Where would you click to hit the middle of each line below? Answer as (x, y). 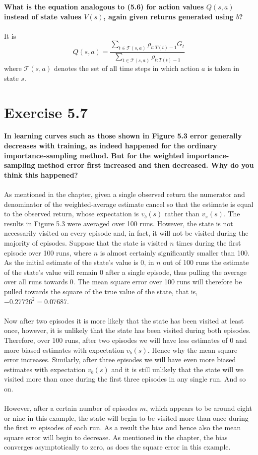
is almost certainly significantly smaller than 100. (175, 252)
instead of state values (43, 16)
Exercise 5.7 (46, 112)
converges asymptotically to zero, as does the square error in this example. (117, 447)
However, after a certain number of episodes (71, 408)
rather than (182, 214)
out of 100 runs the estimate (206, 262)
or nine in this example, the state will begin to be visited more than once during (126, 418)
